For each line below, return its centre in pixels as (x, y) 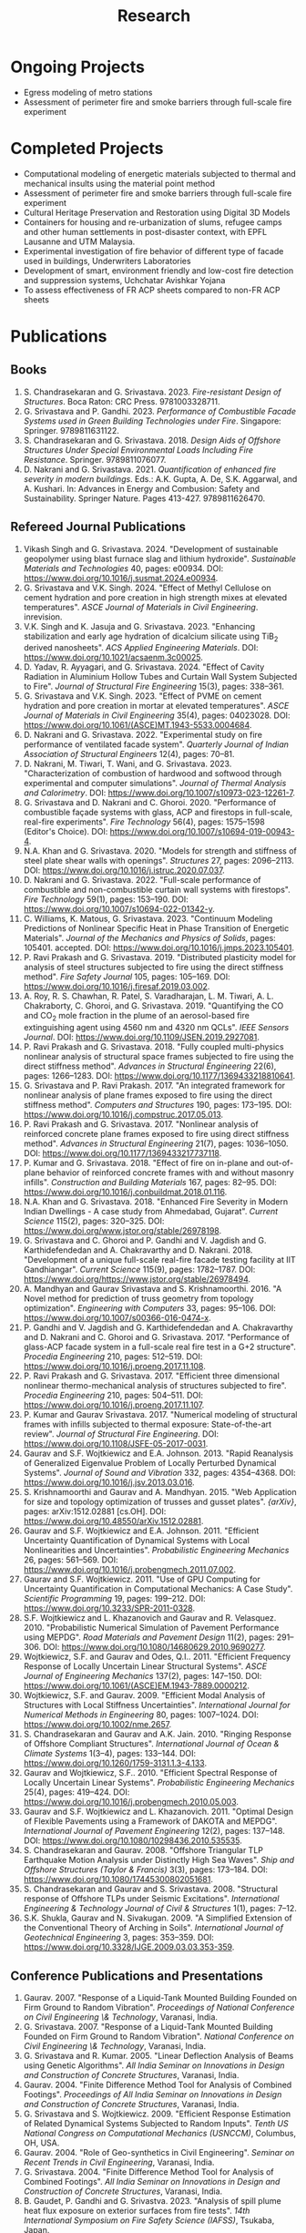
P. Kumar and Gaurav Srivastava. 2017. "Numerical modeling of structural (160, 1415)
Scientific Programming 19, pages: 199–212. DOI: (114, 1599)
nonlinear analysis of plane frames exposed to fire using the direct (148, 1095)
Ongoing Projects (77, 67)
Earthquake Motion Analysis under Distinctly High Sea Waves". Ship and (159, 1860)
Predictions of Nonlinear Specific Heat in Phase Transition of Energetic (156, 928)
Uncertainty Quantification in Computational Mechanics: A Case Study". (158, 1589)
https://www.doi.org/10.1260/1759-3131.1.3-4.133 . (115, 1763)
